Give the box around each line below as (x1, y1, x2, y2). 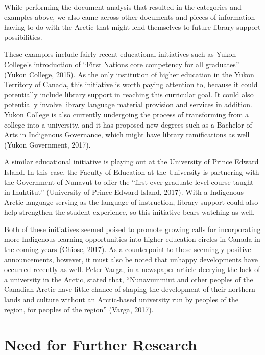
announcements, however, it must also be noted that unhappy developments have (4, 254, 258, 264)
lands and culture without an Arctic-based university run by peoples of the (4, 294, 239, 305)
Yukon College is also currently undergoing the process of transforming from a (4, 109, 249, 119)
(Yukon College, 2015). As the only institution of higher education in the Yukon (4, 69, 254, 79)
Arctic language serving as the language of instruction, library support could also (4, 196, 258, 207)
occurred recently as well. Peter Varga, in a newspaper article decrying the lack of (4, 264, 260, 275)
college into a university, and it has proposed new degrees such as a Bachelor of (4, 119, 252, 130)
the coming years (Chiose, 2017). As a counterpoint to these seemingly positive (4, 244, 251, 255)
